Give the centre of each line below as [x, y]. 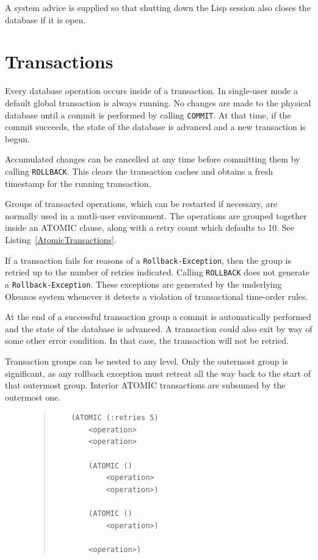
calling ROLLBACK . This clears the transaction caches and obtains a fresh [139, 171]
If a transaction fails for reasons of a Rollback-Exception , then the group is [148, 260]
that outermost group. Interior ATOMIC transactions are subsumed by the [145, 385]
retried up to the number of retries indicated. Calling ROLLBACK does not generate [157, 272]
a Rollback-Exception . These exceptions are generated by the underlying [143, 284]
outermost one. [33, 397]
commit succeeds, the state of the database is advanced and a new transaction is [155, 127]
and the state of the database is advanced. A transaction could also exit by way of [159, 328]
